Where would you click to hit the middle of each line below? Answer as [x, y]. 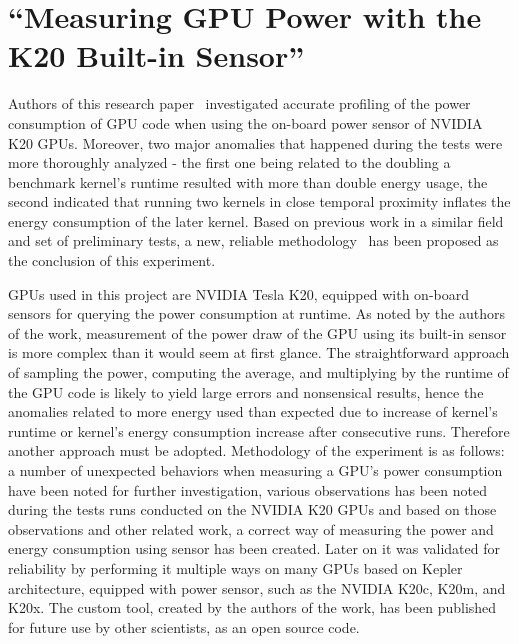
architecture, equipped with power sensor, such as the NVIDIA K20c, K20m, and [257, 587]
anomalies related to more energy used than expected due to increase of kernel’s [253, 411]
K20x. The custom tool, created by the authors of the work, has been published [252, 607]
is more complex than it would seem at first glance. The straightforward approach [259, 352]
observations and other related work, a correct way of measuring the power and [251, 528]
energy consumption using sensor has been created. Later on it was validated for [254, 548]
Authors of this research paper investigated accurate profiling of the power [239, 103]
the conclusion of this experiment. [112, 260]
